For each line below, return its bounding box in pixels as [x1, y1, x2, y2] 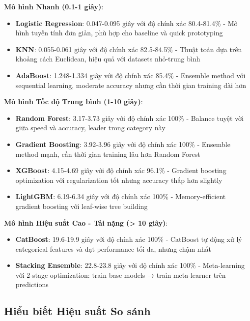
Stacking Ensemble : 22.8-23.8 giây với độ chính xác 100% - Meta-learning [15, 260, 245, 270]
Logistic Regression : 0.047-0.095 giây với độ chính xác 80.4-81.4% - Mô [15, 18, 238, 28]
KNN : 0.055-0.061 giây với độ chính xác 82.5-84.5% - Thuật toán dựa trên [15, 44, 242, 54]
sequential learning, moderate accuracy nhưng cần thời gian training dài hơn [15, 80, 247, 90]
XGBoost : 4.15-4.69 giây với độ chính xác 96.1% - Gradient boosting [15, 165, 226, 175]
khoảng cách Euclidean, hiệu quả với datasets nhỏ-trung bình [15, 54, 200, 64]
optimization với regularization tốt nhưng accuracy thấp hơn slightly [15, 175, 222, 185]
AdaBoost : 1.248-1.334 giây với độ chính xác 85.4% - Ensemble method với [15, 70, 246, 80]
